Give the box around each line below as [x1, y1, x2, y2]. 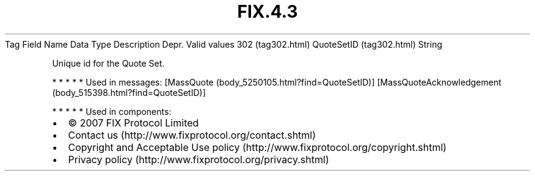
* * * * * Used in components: [52, 106, 172, 117]
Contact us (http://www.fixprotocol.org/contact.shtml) [68, 128, 316, 141]
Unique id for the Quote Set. [52, 57, 165, 68]
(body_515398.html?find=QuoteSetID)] [52, 87, 206, 98]
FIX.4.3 [237, 1, 298, 22]
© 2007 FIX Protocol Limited [68, 116, 199, 129]
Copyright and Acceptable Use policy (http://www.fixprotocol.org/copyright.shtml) [68, 141, 447, 153]
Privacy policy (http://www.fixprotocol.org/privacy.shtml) [68, 153, 329, 166]
